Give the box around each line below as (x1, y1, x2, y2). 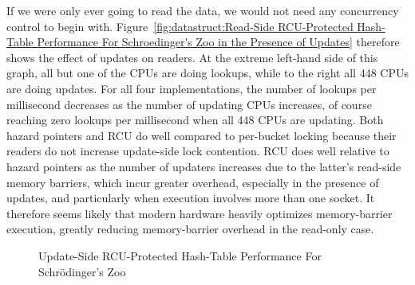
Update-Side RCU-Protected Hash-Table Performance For (38, 247, 322, 264)
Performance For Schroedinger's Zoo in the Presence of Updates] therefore (37, 33, 400, 50)
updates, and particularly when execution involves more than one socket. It (6, 189, 375, 206)
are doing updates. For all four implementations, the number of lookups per (6, 80, 377, 96)
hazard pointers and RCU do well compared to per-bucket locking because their (6, 127, 397, 143)
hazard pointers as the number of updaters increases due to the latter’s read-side (6, 158, 401, 174)
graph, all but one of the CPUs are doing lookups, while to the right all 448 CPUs (6, 64, 409, 81)
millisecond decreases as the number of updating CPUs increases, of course (6, 96, 372, 112)
